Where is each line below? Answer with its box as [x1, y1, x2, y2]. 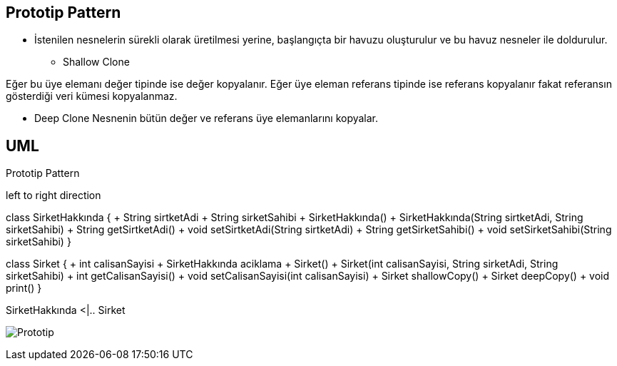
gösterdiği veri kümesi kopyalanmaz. [6, 90, 178, 103]
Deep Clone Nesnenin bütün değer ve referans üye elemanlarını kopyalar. [34, 112, 379, 125]
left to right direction [6, 189, 101, 202]
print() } [6, 282, 42, 295]
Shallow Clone [63, 56, 130, 68]
